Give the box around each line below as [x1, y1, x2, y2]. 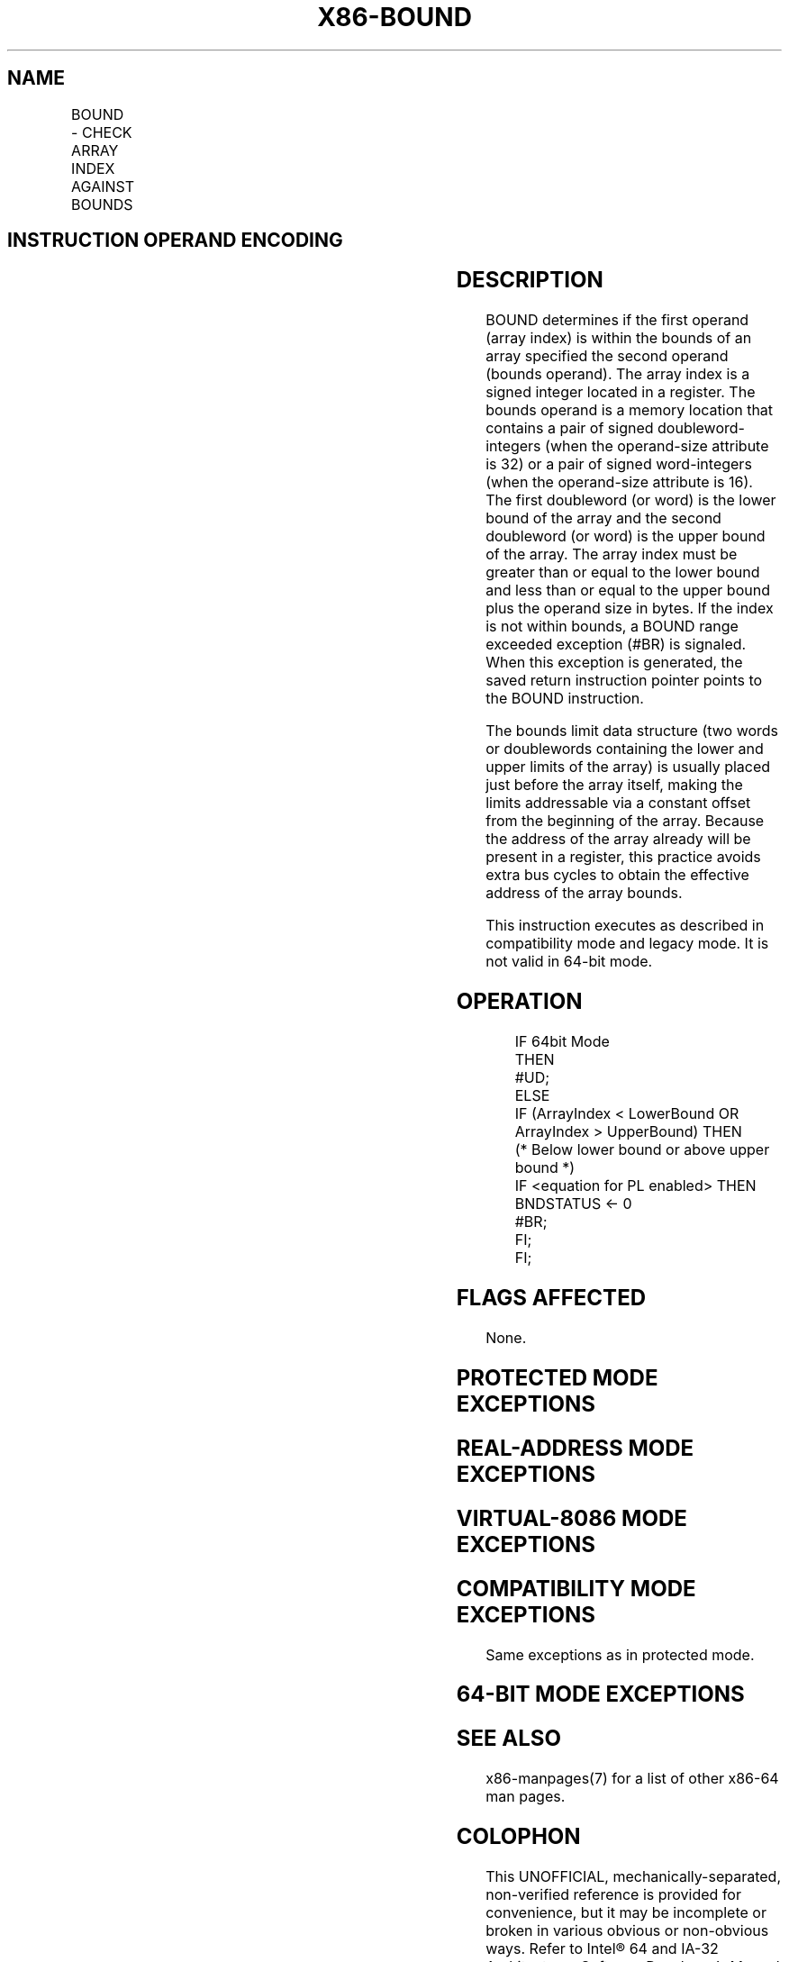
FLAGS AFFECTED [456, 1285, 647, 1312]
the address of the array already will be [485, 830, 751, 849]
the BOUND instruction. [485, 689, 644, 708]
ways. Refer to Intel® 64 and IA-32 [485, 1939, 719, 1958]
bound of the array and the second [485, 509, 721, 528]
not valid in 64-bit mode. [485, 952, 653, 971]
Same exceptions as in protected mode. [485, 1645, 755, 1664]
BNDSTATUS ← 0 [514, 1194, 632, 1213]
